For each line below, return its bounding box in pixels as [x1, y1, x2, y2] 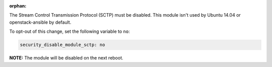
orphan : [9, 3, 27, 9]
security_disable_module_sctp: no [20, 42, 105, 48]
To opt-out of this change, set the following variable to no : [9, 28, 130, 35]
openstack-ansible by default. [9, 19, 72, 25]
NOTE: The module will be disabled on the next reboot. [9, 55, 123, 61]
